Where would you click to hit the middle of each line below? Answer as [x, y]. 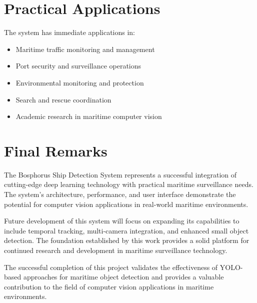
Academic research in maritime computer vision [89, 116]
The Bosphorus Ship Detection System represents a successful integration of [120, 174]
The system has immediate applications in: [70, 32]
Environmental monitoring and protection [80, 82]
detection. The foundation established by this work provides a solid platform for [127, 240]
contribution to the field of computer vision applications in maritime [109, 286]
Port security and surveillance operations [78, 66]
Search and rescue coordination [63, 99]
